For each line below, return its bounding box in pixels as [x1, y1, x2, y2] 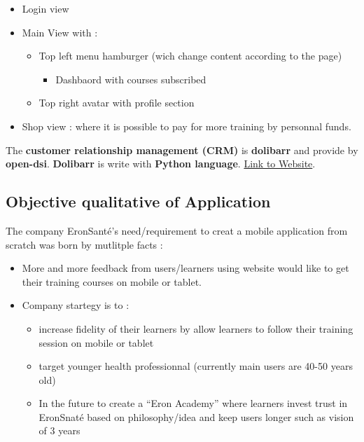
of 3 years [38, 423, 80, 438]
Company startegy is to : [22, 298, 129, 312]
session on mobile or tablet [38, 335, 154, 350]
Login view [22, 1, 69, 15]
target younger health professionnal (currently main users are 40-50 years [38, 359, 353, 373]
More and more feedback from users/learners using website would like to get [22, 261, 349, 275]
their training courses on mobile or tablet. [22, 274, 202, 289]
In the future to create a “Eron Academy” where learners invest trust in [38, 396, 348, 410]
